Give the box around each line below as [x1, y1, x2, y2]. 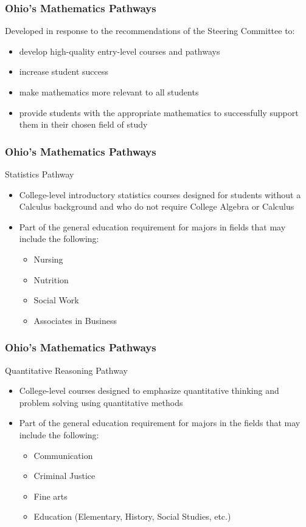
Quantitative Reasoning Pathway [5, 363, 128, 376]
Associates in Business [33, 314, 117, 326]
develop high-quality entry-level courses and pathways [19, 44, 220, 57]
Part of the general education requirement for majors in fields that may [19, 220, 286, 233]
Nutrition [33, 273, 69, 286]
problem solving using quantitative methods [19, 396, 183, 408]
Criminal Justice [33, 469, 96, 482]
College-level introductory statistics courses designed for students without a [19, 188, 301, 201]
